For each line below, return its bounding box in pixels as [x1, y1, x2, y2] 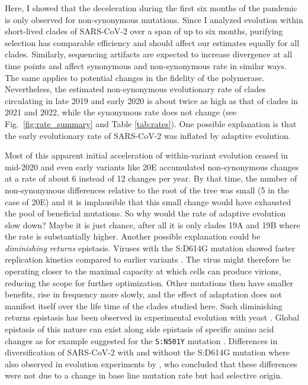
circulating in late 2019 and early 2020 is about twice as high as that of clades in [5, 94, 299, 106]
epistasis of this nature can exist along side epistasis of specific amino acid [5, 323, 274, 335]
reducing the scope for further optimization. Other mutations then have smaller [5, 276, 293, 289]
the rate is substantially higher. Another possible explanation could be [5, 230, 261, 242]
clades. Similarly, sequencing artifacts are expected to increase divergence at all [5, 48, 293, 60]
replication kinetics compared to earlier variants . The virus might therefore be [5, 253, 291, 266]
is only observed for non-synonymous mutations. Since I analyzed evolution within [5, 13, 303, 25]
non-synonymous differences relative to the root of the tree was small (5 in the [5, 183, 289, 196]
